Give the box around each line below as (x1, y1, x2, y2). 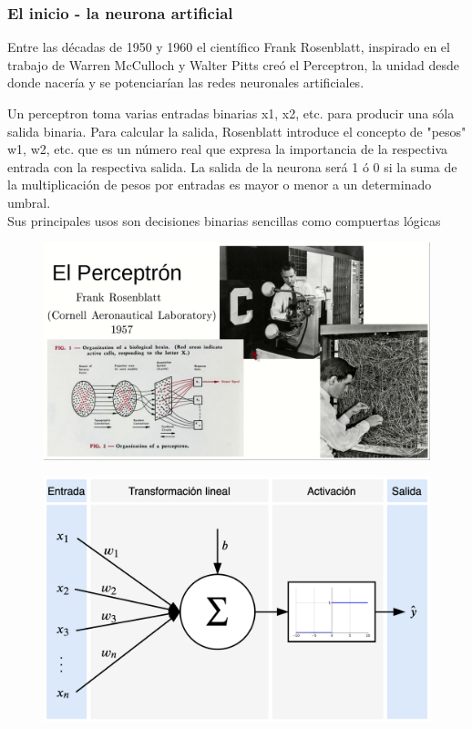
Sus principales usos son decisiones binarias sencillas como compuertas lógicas (7, 210, 441, 230)
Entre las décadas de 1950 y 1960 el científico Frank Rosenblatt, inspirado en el (7, 37, 450, 56)
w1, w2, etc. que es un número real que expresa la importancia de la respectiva (7, 139, 447, 159)
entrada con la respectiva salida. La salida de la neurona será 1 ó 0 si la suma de (7, 157, 457, 176)
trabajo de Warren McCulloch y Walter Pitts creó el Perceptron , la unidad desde (7, 55, 459, 74)
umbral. (7, 192, 51, 211)
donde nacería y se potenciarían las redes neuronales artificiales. (7, 73, 364, 92)
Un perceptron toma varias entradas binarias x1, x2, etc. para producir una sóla (7, 104, 455, 122)
